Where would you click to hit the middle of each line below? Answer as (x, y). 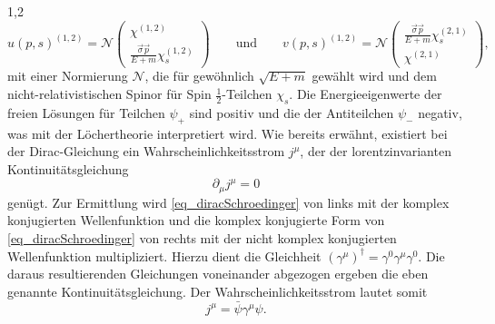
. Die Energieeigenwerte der (366, 94)
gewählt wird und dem (374, 76)
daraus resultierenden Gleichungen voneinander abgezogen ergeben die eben (218, 274)
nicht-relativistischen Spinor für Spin (109, 94)
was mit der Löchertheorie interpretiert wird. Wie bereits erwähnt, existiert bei (228, 133)
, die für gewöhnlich (199, 76)
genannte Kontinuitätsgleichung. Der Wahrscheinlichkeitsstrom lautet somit (218, 291)
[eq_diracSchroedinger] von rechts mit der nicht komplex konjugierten (202, 238)
